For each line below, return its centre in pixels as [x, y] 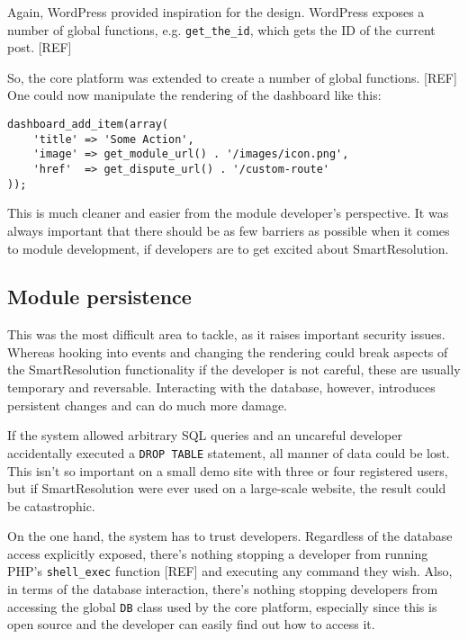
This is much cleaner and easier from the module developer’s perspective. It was [228, 213]
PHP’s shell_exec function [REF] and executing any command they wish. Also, [230, 571]
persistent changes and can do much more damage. [147, 405]
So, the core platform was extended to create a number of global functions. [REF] [232, 77]
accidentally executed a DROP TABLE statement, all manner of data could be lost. [229, 452]
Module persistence [99, 297]
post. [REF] [40, 47]
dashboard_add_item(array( [88, 125]
